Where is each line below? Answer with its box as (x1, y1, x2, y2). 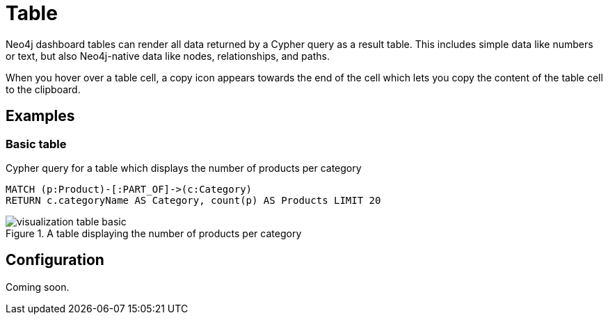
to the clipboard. (6, 83, 81, 95)
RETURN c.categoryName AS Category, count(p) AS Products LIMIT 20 (6, 194, 381, 206)
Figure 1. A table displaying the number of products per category (6, 227, 302, 239)
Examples (6, 107, 75, 125)
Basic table (6, 136, 67, 151)
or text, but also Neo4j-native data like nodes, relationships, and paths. (6, 49, 330, 62)
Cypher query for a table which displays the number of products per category (6, 161, 362, 174)
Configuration (6, 251, 104, 269)
